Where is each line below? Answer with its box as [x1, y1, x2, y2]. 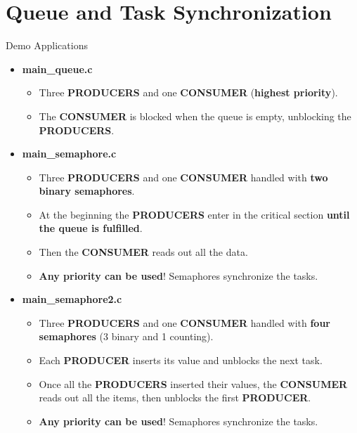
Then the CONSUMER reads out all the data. [39, 245, 248, 259]
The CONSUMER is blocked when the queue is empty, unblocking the [39, 108, 351, 123]
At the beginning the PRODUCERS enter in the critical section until [39, 207, 350, 221]
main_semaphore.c [22, 146, 117, 161]
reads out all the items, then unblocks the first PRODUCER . [39, 390, 311, 405]
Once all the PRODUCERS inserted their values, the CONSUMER [39, 376, 348, 391]
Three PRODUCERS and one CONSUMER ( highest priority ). [39, 85, 338, 100]
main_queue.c [22, 61, 93, 76]
